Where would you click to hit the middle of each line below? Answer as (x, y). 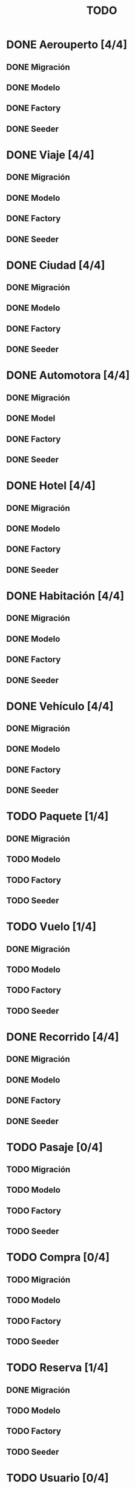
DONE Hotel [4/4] (51, 486)
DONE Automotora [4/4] (68, 375)
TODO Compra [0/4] (58, 1257)
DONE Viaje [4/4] (51, 155)
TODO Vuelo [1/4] (51, 927)
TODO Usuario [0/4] (58, 1478)
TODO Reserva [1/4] (58, 1368)
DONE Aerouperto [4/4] (67, 45)
